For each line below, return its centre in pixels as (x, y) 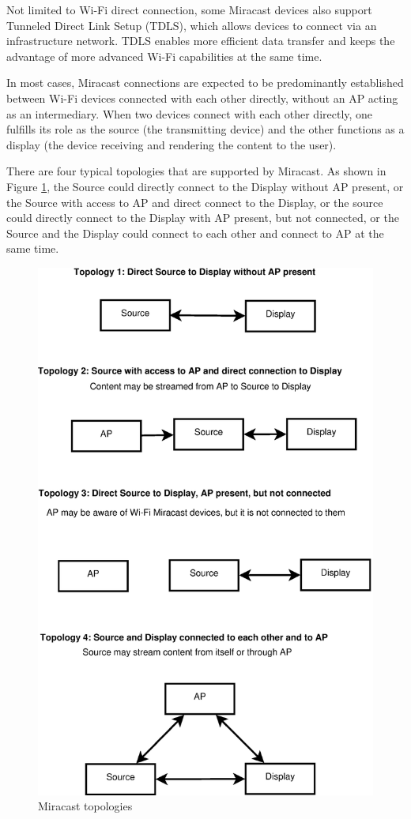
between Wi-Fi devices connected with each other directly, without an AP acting (202, 98)
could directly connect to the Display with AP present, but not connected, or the (203, 218)
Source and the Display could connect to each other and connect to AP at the (195, 233)
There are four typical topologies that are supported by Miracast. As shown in (196, 171)
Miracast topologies (85, 806)
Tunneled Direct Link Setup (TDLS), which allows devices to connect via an (192, 25)
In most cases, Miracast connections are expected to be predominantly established (205, 83)
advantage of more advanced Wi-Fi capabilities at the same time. (164, 56)
